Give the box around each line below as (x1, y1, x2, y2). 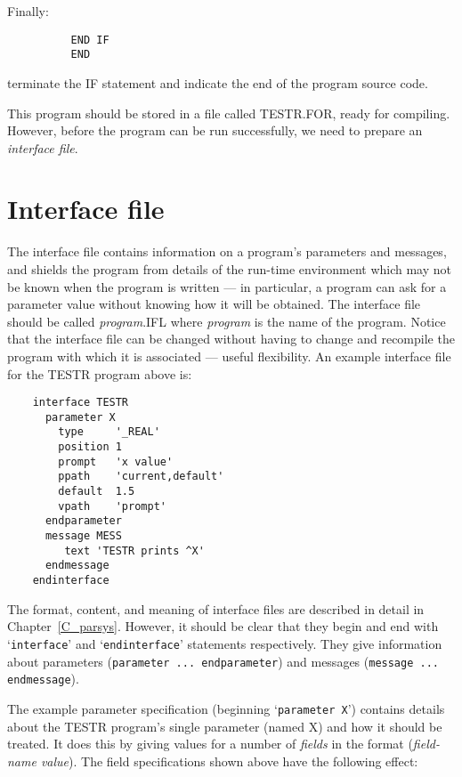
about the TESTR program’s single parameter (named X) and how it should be (7, 716, 442, 735)
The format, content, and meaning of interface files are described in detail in (7, 599, 425, 618)
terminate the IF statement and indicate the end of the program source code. (7, 73, 428, 92)
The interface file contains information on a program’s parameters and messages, (7, 242, 447, 261)
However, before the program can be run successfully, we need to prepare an (7, 121, 423, 140)
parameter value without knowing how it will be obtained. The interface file (7, 295, 421, 313)
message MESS (45, 530, 122, 543)
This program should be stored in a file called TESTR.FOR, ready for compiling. (7, 103, 450, 122)
